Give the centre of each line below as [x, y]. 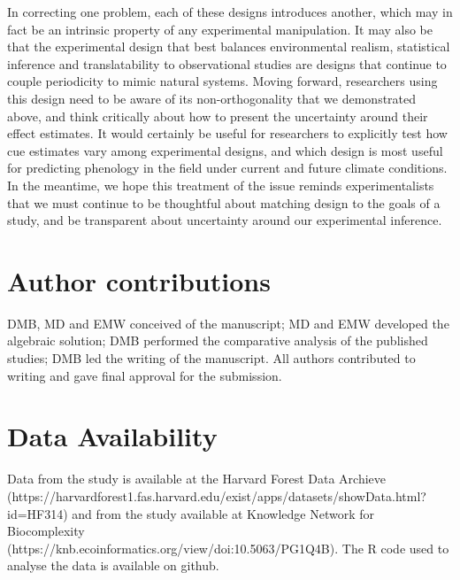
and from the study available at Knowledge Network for [223, 513]
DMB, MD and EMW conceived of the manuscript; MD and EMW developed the [228, 323]
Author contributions [139, 280]
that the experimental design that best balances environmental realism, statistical [229, 46]
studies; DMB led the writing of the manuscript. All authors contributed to [211, 358]
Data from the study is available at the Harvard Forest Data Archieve [197, 479]
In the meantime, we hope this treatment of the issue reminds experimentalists [221, 185]
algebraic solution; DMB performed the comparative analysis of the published [218, 340]
